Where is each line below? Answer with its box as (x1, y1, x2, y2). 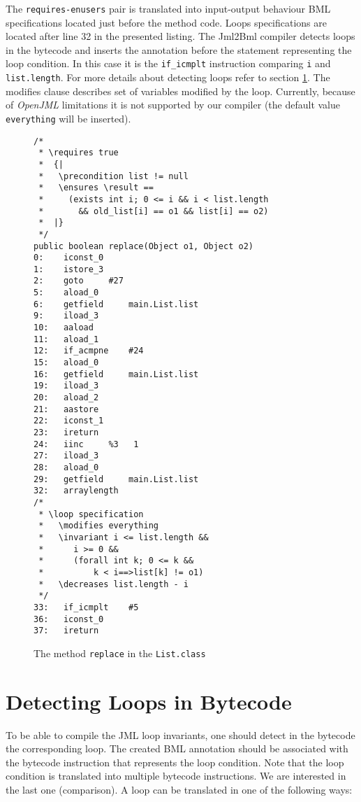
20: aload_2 (34, 393, 99, 403)
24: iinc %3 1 (34, 439, 139, 449)
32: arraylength (34, 486, 119, 496)
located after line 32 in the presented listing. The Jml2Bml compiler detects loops (6, 29, 355, 43)
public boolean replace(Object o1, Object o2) (34, 241, 253, 251)
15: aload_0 (34, 358, 99, 368)
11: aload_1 (34, 334, 99, 344)
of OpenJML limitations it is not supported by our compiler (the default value (6, 97, 341, 112)
